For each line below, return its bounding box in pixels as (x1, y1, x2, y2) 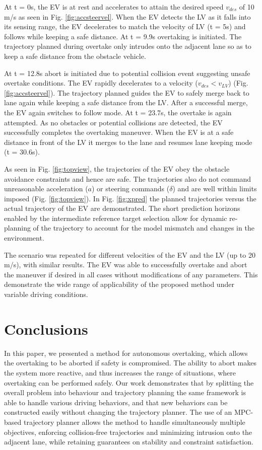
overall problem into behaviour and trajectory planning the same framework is (4, 387, 246, 398)
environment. (4, 233, 44, 243)
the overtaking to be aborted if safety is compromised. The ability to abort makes (4, 357, 256, 368)
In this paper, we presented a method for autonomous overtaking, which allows (4, 347, 248, 358)
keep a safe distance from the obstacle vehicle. (4, 50, 146, 61)
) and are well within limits (172, 183, 257, 194)
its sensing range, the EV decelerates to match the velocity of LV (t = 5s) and (4, 21, 246, 32)
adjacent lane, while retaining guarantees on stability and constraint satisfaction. (4, 436, 253, 447)
